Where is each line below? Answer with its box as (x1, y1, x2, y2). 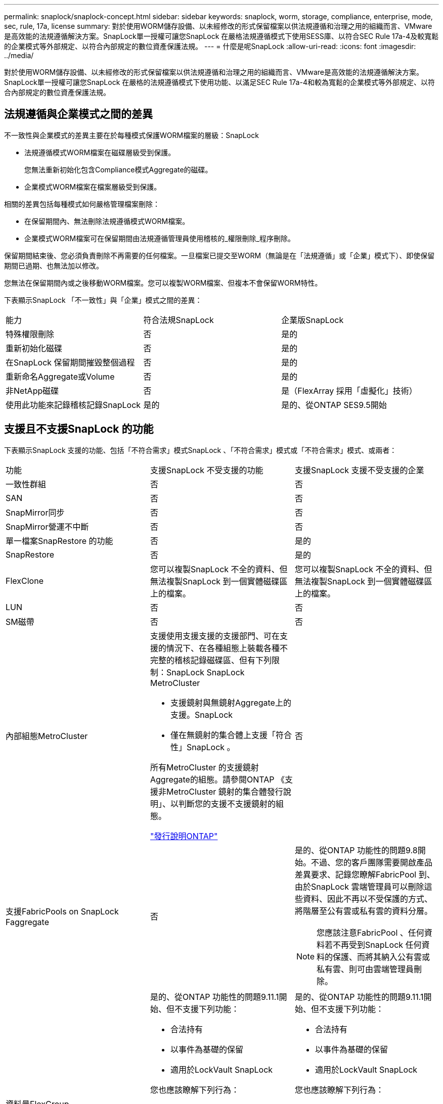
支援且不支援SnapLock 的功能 (4, 423, 154, 436)
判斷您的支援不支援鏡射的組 (178, 798, 284, 809)
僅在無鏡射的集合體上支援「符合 (170, 729, 292, 740)
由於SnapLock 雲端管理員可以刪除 (294, 881, 424, 892)
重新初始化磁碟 (6, 343, 63, 353)
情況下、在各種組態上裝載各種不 (166, 642, 288, 653)
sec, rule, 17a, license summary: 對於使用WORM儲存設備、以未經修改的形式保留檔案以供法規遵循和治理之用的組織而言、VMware (4, 22, 432, 30)
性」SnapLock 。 (170, 742, 235, 752)
